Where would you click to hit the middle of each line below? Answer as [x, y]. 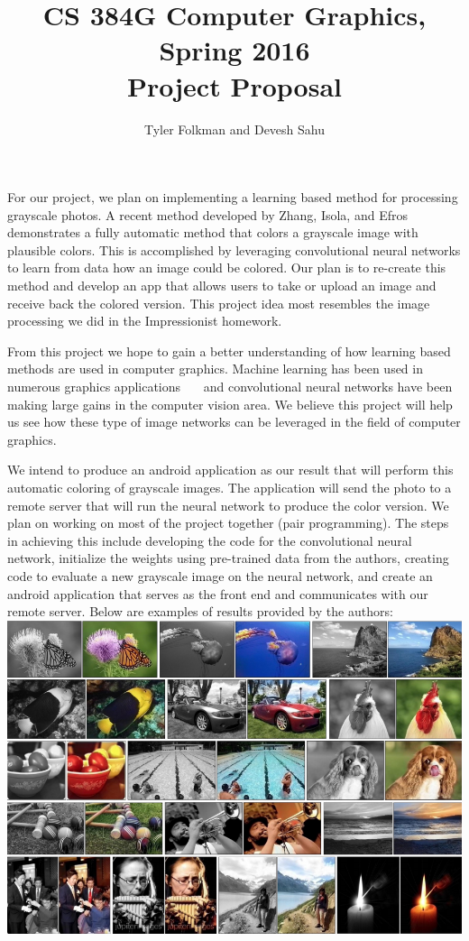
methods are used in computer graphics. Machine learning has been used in [215, 369]
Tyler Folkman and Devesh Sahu [234, 129]
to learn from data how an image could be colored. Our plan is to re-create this [227, 268]
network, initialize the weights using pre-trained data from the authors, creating [228, 558]
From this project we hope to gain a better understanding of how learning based [229, 351]
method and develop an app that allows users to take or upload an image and [222, 286]
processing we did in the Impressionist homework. [145, 321]
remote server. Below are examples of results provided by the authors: [200, 611]
